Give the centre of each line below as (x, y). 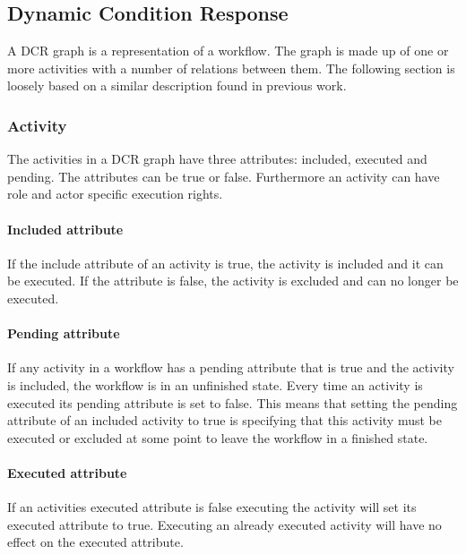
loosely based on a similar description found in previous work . (177, 85)
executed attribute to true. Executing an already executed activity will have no (224, 524)
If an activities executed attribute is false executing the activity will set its (212, 507)
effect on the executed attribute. (95, 542)
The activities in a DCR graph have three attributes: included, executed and (217, 159)
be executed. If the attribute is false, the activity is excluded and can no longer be (233, 281)
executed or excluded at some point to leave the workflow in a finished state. (218, 437)
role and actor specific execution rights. (115, 194)
